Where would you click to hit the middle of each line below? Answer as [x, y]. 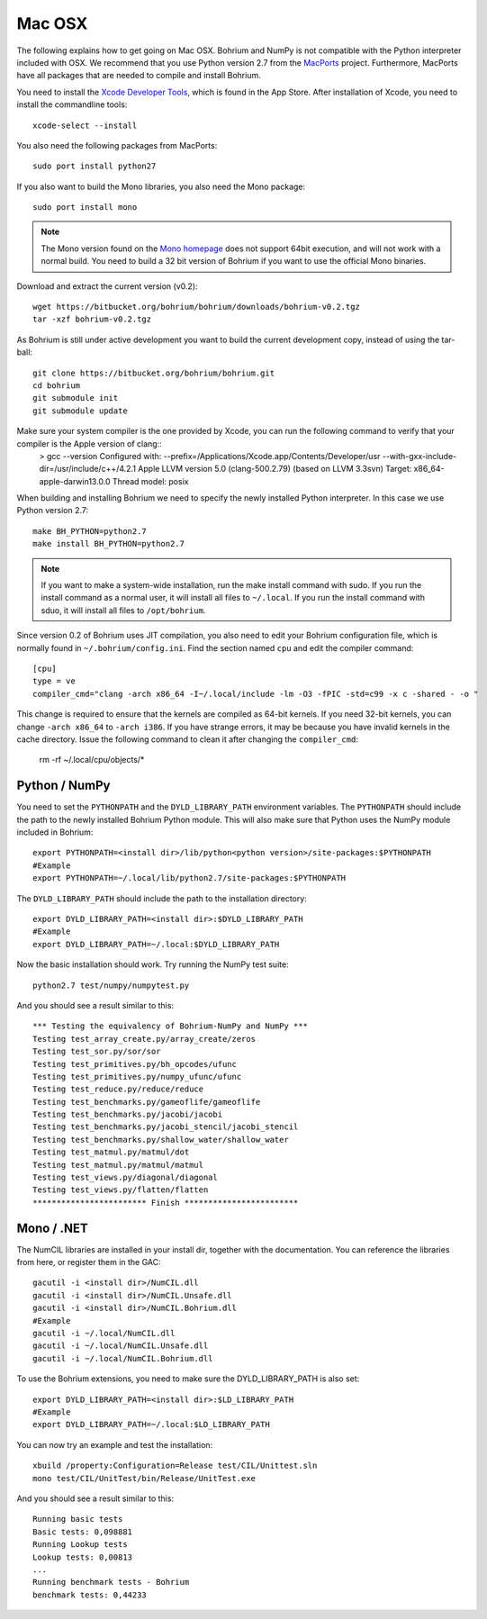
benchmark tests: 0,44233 [90, 1595]
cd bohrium [57, 385]
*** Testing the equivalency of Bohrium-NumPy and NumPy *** [170, 1026]
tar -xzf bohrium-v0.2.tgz [92, 319]
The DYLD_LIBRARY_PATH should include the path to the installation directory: [162, 898]
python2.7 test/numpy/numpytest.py [111, 985]
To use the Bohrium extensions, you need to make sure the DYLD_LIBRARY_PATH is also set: [188, 1379]
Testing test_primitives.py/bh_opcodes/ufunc [135, 1064]
